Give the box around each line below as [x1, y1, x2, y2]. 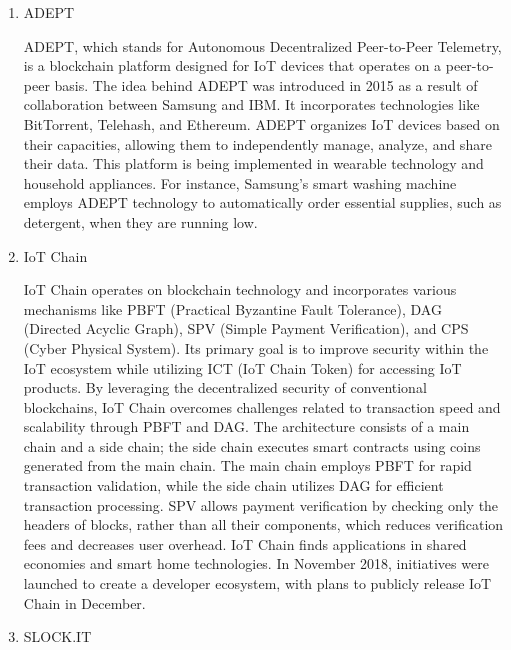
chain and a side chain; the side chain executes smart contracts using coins [23, 435, 481, 456]
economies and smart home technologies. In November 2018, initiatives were [23, 553, 489, 574]
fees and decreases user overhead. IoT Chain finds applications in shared [23, 533, 467, 554]
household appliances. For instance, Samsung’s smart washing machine [23, 172, 457, 193]
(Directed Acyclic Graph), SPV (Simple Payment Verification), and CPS [23, 318, 469, 339]
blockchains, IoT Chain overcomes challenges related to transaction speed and [23, 396, 501, 417]
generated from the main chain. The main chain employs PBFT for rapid [23, 455, 472, 476]
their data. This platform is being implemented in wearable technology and [23, 153, 484, 174]
